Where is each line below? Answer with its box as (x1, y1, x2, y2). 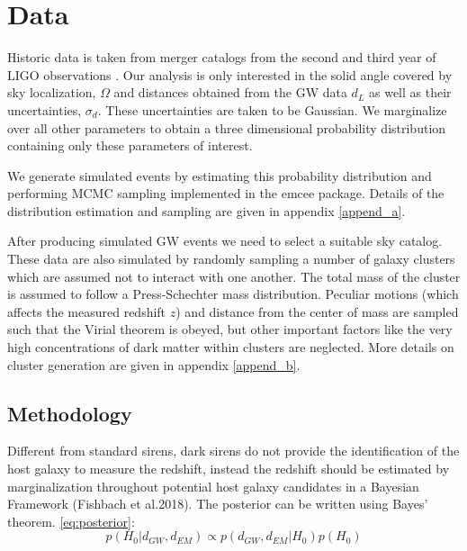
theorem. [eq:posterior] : (7, 511, 135, 530)
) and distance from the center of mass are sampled (175, 302, 459, 321)
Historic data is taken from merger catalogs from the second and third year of (7, 48, 436, 67)
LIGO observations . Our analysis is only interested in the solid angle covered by (7, 65, 453, 84)
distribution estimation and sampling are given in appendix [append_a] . (7, 201, 406, 220)
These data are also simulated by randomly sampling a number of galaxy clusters (7, 249, 455, 268)
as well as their (368, 83, 452, 102)
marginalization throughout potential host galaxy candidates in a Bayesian (7, 476, 419, 495)
